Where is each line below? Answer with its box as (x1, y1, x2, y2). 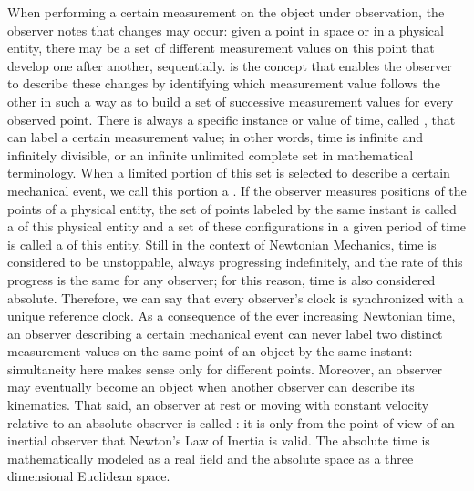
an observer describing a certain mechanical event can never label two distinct (7, 323, 443, 343)
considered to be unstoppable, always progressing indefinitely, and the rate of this (7, 252, 463, 271)
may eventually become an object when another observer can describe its (7, 377, 415, 396)
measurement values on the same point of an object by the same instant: (7, 342, 413, 361)
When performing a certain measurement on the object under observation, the (7, 3, 445, 21)
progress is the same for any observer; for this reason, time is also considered (7, 270, 436, 289)
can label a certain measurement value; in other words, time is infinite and (7, 128, 424, 147)
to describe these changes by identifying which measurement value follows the (7, 74, 440, 93)
